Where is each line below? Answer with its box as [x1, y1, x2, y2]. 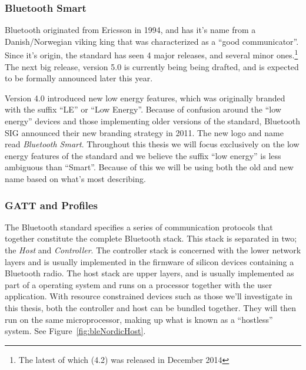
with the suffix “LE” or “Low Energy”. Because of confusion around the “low [5, 103, 281, 115]
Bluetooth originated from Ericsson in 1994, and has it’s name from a [5, 24, 256, 36]
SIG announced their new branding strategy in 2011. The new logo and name [5, 126, 284, 138]
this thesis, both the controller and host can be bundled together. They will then [5, 301, 297, 313]
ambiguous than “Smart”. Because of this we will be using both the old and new [5, 161, 294, 173]
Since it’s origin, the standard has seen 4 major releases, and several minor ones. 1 [5, 47, 298, 61]
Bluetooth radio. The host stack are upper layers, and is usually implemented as [5, 267, 294, 279]
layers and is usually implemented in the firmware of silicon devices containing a [5, 255, 294, 267]
